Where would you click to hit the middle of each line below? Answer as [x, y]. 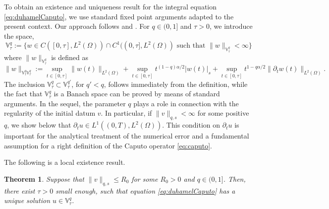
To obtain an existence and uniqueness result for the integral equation [110, 6]
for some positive [223, 113]
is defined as [70, 57]
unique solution [27, 200]
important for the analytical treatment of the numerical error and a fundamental [127, 136]
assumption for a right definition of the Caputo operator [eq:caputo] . [108, 145]
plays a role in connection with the [186, 103]
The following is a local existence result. [65, 162]
